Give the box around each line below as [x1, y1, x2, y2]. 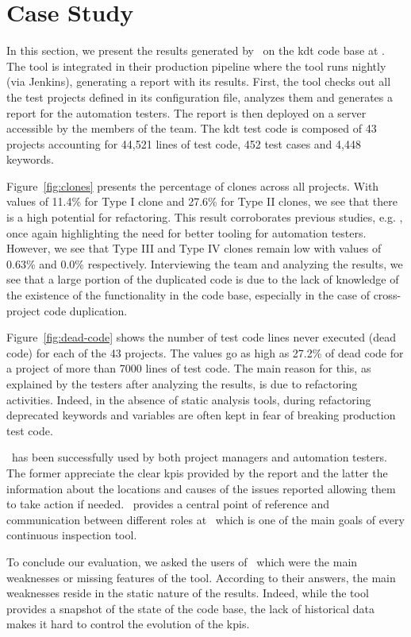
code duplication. [44, 302, 128, 318]
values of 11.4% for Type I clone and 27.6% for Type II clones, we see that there [6, 193, 398, 210]
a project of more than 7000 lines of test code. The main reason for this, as [6, 360, 371, 376]
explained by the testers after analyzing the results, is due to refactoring [6, 376, 358, 392]
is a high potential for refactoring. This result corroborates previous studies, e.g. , [6, 209, 403, 226]
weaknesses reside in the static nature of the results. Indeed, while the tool [6, 585, 369, 601]
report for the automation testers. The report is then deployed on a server [6, 104, 367, 121]
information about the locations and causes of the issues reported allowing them [6, 480, 396, 496]
